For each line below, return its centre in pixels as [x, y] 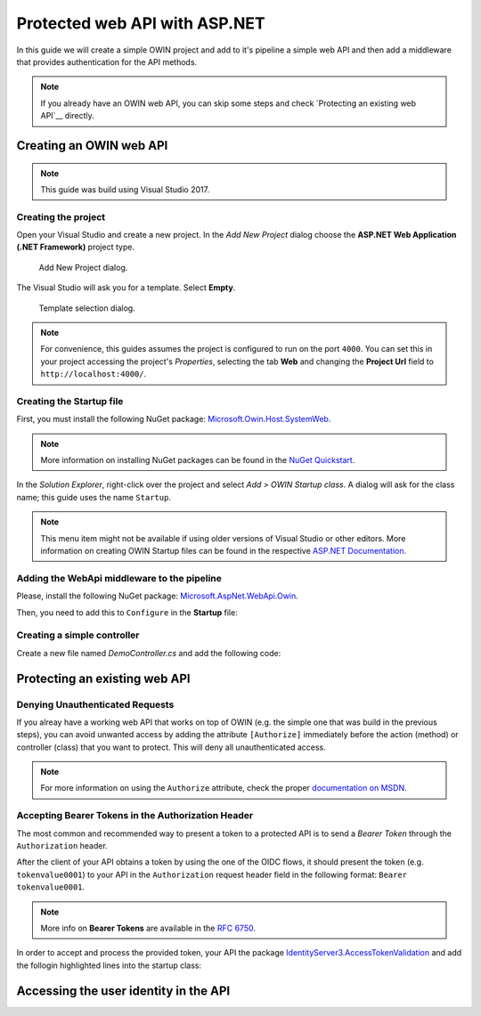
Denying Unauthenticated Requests [95, 704]
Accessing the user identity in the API [123, 991]
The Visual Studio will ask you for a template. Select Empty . [126, 288]
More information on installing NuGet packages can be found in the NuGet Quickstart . [198, 460]
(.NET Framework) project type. [76, 247]
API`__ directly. [68, 116]
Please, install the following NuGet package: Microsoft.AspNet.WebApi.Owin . [157, 596]
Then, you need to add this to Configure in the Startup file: [127, 612]
